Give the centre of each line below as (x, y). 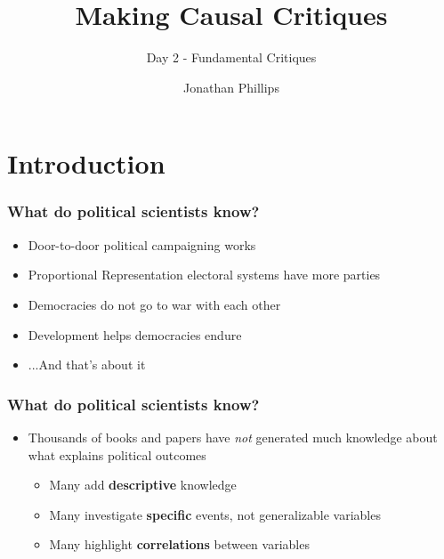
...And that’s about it (87, 365)
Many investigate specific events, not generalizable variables (215, 514)
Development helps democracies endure (135, 334)
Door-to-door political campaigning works (142, 244)
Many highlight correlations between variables (179, 544)
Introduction (86, 163)
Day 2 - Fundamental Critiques (231, 57)
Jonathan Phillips (231, 87)
